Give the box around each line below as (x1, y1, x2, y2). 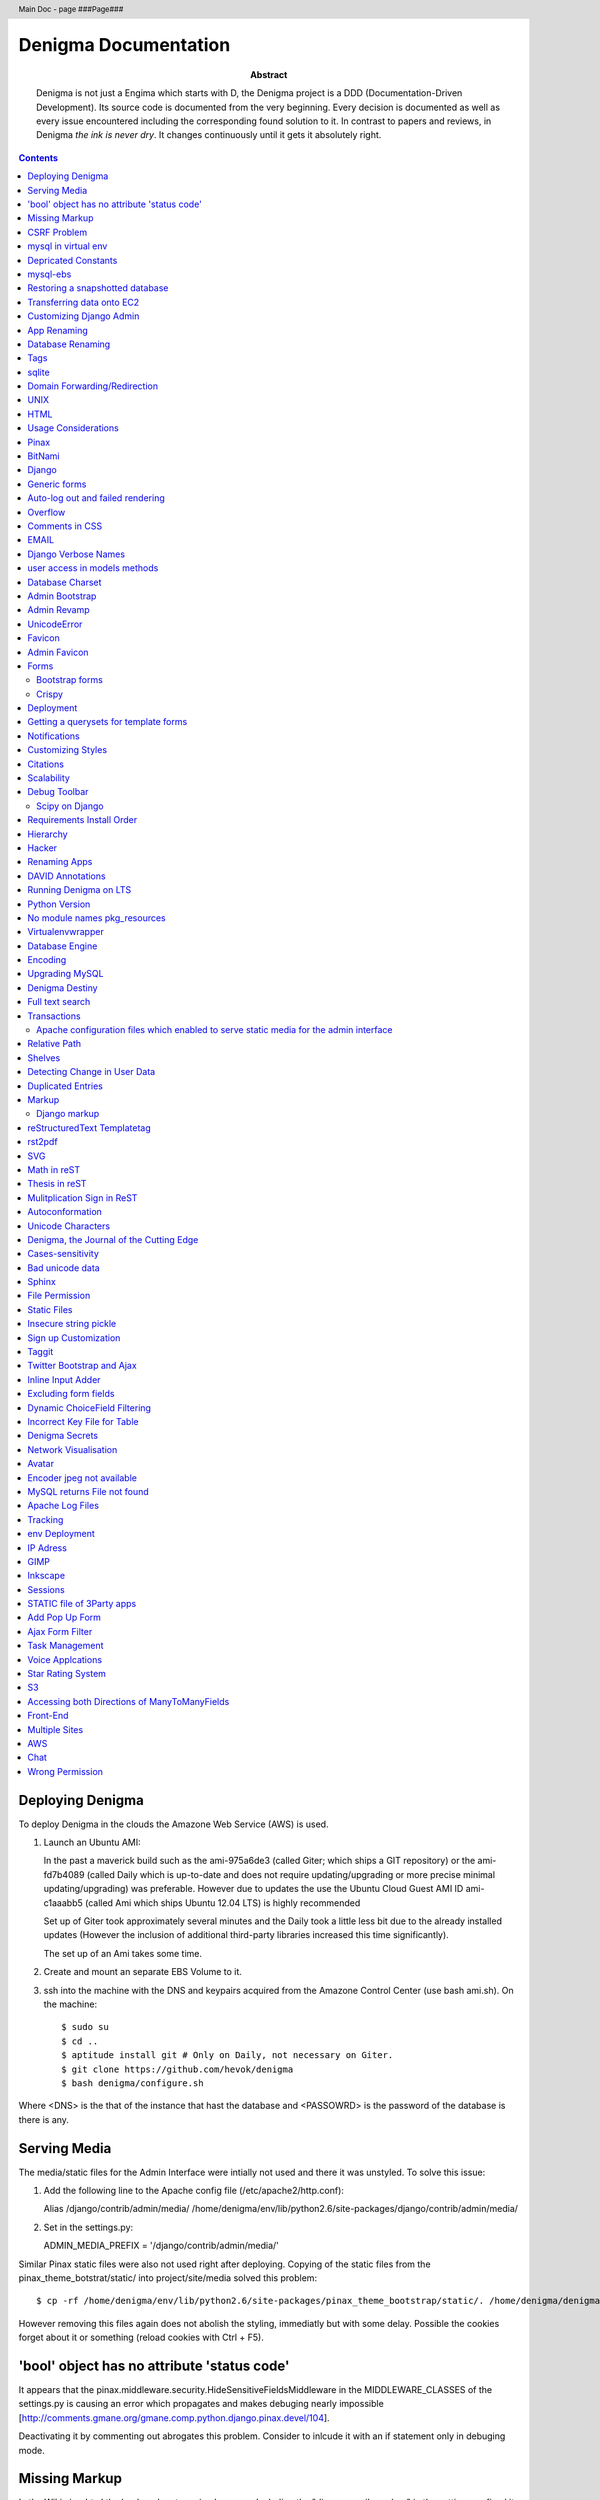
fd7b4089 (43, 1868, 85, 1880)
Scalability (27, 772, 70, 784)
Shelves (27, 1051, 61, 1064)
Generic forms (27, 478, 87, 490)
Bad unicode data (27, 1261, 100, 1274)
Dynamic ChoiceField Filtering (27, 1401, 152, 1414)
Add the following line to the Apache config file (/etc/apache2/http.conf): (43, 2184, 345, 2196)
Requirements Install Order (27, 814, 138, 826)
